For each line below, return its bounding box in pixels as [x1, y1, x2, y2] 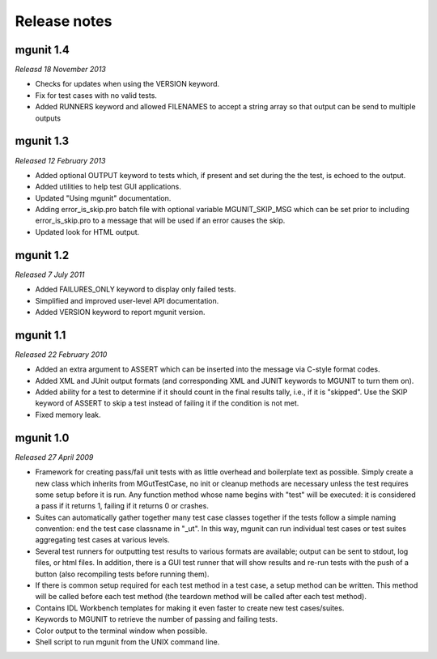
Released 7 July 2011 [15, 270, 85, 279]
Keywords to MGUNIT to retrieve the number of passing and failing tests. [35, 614, 278, 624]
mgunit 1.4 [15, 43, 70, 57]
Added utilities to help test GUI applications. [35, 182, 181, 192]
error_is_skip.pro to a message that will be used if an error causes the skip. [35, 215, 286, 226]
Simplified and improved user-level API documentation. [35, 295, 219, 305]
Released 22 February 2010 [15, 349, 108, 359]
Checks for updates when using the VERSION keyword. [35, 79, 220, 89]
